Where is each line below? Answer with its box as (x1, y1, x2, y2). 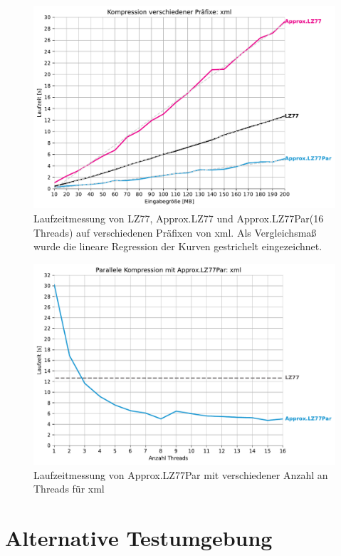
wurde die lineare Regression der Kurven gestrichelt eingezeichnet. (33, 239, 322, 254)
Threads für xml (33, 481, 105, 496)
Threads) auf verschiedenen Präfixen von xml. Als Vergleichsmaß (33, 225, 317, 240)
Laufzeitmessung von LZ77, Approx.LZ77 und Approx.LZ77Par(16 (33, 211, 324, 226)
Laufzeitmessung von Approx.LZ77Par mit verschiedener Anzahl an (33, 467, 328, 482)
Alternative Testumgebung (5, 523, 273, 552)
